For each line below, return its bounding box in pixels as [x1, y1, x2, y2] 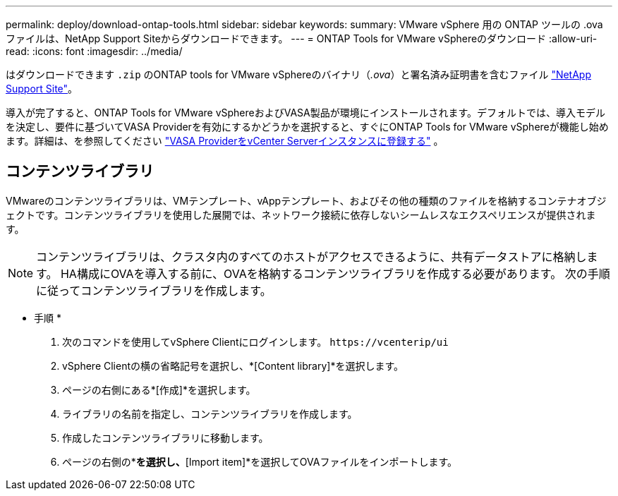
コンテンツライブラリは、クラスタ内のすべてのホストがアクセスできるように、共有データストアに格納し [36, 249, 587, 264]
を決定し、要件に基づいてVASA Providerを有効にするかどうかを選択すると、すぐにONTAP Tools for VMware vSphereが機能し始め [6, 121, 609, 133]
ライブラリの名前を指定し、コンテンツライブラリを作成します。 [62, 407, 358, 420]
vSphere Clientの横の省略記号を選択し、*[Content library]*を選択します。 [62, 359, 404, 372]
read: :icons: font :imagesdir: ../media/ [6, 45, 183, 57]
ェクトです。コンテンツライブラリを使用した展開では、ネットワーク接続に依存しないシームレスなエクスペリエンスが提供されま [6, 208, 596, 221]
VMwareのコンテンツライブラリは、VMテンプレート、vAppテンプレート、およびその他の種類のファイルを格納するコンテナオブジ [6, 194, 607, 207]
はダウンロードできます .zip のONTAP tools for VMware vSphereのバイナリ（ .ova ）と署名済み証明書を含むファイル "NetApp [6, 68, 592, 80]
